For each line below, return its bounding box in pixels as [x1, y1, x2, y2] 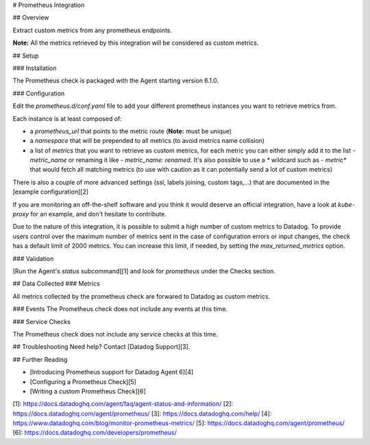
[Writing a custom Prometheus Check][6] [29, 387, 147, 395]
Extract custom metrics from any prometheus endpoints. [12, 26, 173, 34]
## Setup [12, 52, 39, 60]
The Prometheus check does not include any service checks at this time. [12, 330, 219, 338]
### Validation [12, 254, 54, 262]
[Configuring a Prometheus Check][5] [29, 378, 137, 386]
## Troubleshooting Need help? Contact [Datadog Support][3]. [12, 343, 190, 351]
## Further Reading [12, 355, 68, 363]
